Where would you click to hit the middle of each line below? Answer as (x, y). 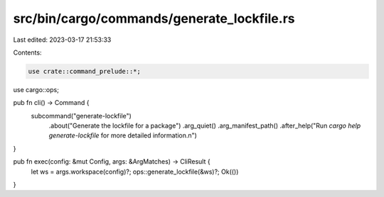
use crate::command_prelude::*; (85, 71)
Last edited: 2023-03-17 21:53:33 (62, 40)
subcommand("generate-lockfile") (81, 116)
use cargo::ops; (36, 89)
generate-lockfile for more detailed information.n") (123, 135)
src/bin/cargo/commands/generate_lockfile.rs (154, 18)
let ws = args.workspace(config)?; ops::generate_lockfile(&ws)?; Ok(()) (135, 171)
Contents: (27, 52)
